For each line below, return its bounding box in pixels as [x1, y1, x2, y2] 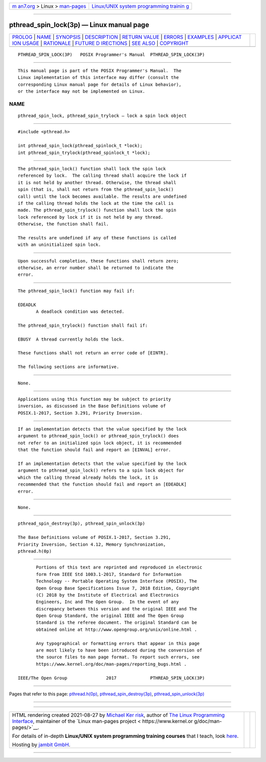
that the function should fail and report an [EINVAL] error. [18, 447, 171, 453]
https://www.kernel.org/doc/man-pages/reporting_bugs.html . [36, 661, 187, 667]
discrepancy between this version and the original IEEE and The [36, 606, 197, 611]
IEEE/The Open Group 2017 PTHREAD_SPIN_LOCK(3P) [18, 675, 205, 681]
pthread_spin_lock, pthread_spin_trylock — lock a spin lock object [18, 113, 187, 118]
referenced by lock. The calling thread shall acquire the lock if [18, 173, 187, 179]
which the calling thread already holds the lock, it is [18, 474, 159, 480]
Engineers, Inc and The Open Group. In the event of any [36, 599, 179, 605]
